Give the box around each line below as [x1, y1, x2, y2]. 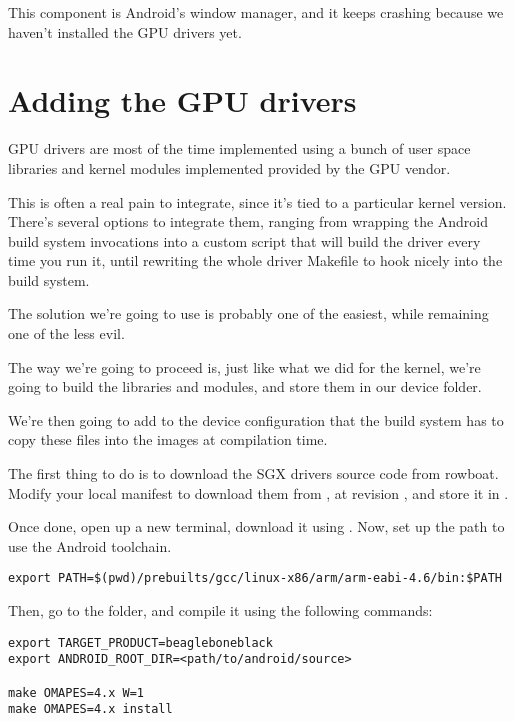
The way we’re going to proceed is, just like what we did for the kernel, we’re [8, 356, 481, 377]
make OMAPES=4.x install [8, 702, 173, 717]
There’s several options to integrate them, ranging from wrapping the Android [8, 211, 489, 232]
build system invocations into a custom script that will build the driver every [8, 230, 481, 251]
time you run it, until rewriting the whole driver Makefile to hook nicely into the [8, 250, 503, 271]
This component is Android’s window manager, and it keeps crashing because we [8, 2, 504, 22]
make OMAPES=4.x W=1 [8, 685, 145, 700]
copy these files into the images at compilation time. [8, 429, 328, 450]
